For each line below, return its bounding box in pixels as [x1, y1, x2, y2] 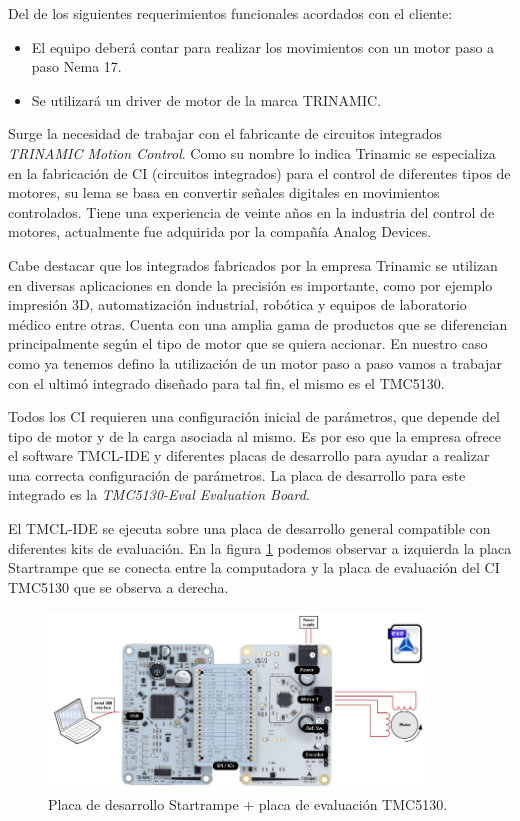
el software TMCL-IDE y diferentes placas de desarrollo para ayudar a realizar [8, 445, 490, 466]
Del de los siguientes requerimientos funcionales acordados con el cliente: [8, 3, 453, 23]
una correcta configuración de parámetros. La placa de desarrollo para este [8, 464, 466, 485]
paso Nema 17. [31, 56, 122, 77]
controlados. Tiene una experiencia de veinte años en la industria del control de [8, 201, 495, 222]
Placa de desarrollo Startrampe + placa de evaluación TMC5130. [48, 794, 448, 815]
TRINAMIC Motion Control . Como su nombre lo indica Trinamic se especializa [8, 142, 496, 163]
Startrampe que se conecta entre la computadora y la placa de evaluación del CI [8, 557, 500, 578]
